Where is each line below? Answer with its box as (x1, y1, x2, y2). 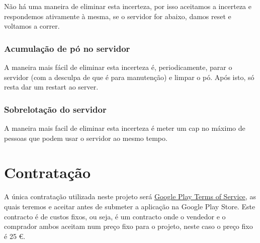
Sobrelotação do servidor (4, 103, 107, 115)
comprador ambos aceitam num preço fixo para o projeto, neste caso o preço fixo (4, 221, 253, 231)
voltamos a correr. (4, 21, 60, 31)
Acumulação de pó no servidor (4, 42, 130, 54)
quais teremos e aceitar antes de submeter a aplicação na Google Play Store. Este (4, 201, 255, 211)
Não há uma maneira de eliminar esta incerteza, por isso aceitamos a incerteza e (4, 1, 251, 11)
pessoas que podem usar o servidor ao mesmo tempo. (4, 132, 167, 143)
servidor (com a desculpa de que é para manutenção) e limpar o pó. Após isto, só (4, 71, 254, 82)
